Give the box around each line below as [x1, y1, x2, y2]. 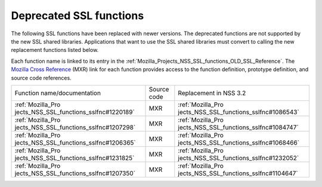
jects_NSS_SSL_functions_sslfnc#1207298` [14, 123, 136, 131]
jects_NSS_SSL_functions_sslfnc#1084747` [178, 123, 299, 131]
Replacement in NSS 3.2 [178, 88, 246, 97]
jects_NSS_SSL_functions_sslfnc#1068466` [178, 138, 300, 146]
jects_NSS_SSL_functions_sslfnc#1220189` [14, 108, 135, 116]
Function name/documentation [14, 88, 101, 97]
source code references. [11, 74, 72, 81]
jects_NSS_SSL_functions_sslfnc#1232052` [178, 154, 299, 162]
